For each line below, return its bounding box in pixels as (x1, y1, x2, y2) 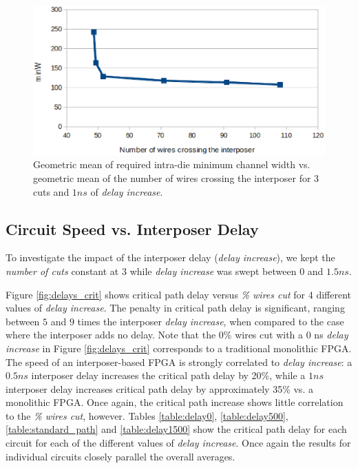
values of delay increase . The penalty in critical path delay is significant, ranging (6, 301, 345, 315)
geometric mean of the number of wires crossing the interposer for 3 (33, 170, 319, 185)
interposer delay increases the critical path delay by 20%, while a (31, 368, 306, 383)
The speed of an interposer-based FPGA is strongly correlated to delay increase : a (6, 354, 352, 369)
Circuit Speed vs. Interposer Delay (6, 218, 259, 239)
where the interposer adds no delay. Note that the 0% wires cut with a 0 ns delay (6, 327, 348, 342)
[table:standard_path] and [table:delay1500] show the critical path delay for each (6, 422, 347, 436)
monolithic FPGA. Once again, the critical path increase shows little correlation (6, 395, 344, 409)
